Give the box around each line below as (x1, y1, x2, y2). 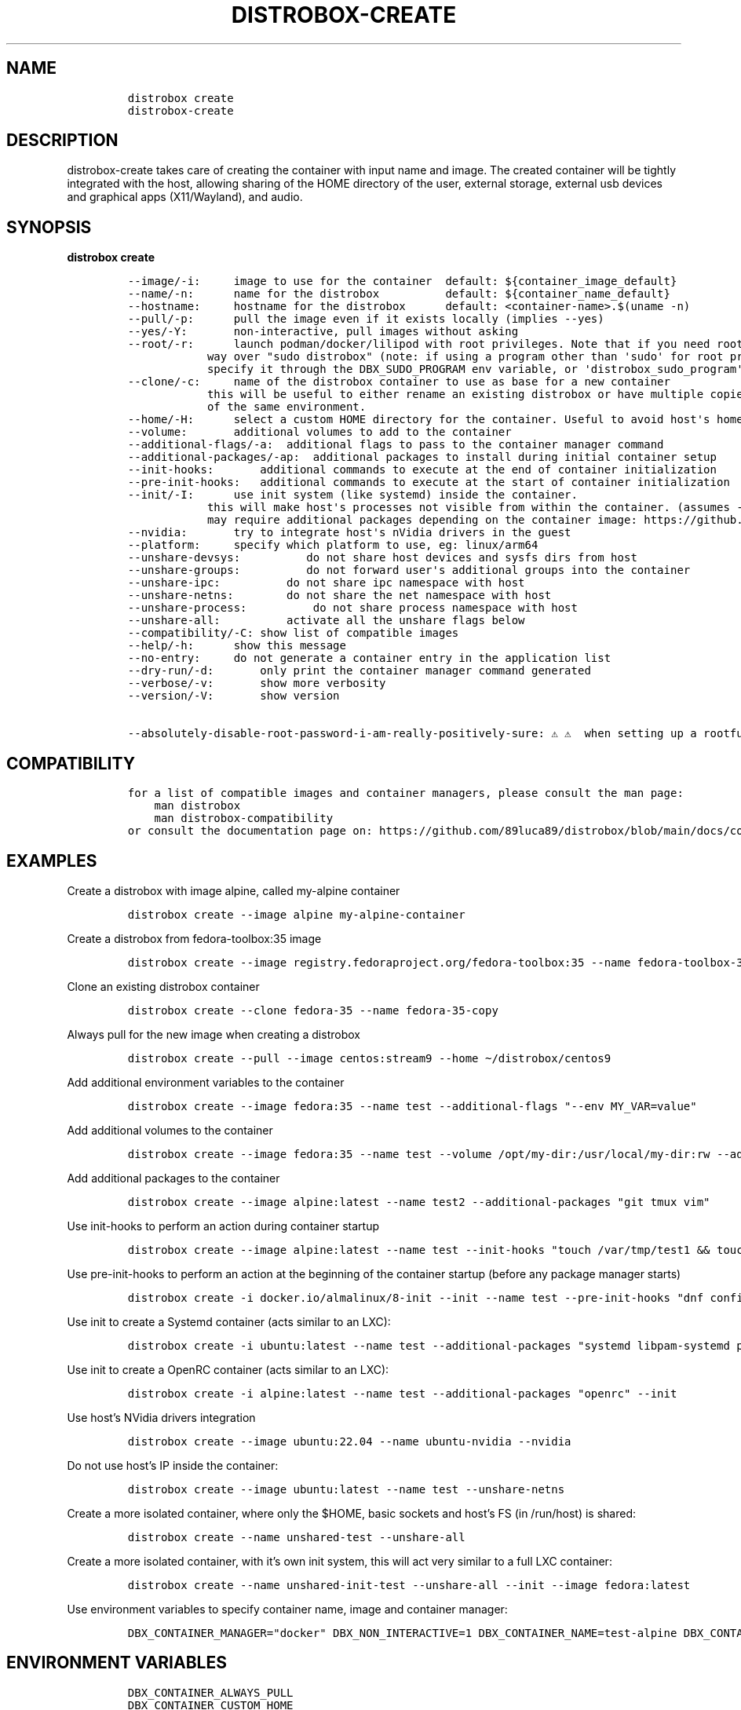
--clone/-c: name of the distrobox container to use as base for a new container (127, 375, 670, 389)
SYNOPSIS (6, 217, 92, 237)
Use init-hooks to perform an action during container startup (67, 1219, 380, 1233)
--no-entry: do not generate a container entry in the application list (127, 652, 611, 665)
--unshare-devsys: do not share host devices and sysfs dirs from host (127, 551, 637, 565)
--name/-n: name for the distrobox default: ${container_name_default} (127, 287, 670, 301)
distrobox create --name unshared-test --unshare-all (127, 1530, 465, 1544)
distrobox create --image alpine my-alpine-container (127, 908, 465, 921)
